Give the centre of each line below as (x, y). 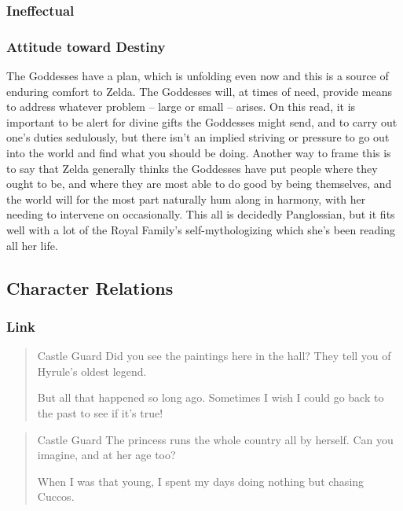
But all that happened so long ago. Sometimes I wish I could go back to (211, 397)
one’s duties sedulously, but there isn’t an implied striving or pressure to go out (198, 137)
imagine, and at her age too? (106, 455)
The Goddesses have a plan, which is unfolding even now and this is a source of (198, 76)
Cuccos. (56, 496)
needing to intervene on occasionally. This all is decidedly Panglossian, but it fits (201, 214)
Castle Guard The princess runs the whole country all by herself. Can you (215, 439)
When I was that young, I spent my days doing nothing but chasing (201, 481)
